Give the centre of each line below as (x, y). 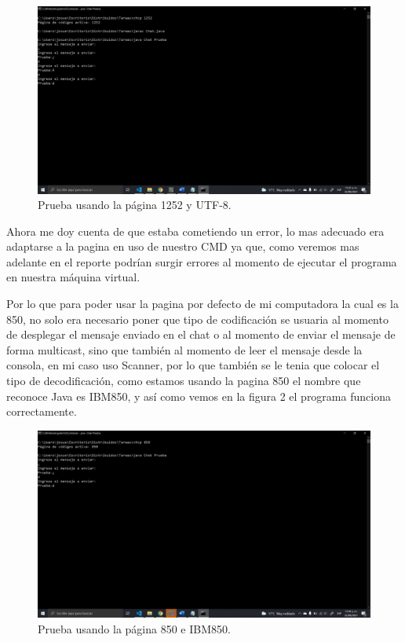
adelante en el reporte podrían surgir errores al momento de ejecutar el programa (202, 261)
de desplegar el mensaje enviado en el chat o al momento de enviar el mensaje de (201, 334)
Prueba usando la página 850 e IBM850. (134, 628)
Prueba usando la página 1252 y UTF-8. (135, 205)
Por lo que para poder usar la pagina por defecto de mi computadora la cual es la (202, 304)
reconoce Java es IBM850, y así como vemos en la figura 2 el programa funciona (199, 396)
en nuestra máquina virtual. (73, 277)
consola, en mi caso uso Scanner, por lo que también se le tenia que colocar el (193, 365)
